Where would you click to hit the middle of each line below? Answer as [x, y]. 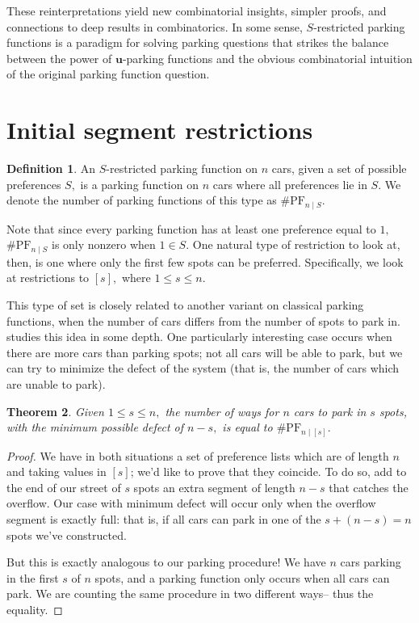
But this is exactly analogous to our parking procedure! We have [166, 562]
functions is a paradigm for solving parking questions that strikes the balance [198, 42]
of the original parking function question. [108, 74]
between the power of [59, 58]
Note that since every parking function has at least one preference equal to [191, 228]
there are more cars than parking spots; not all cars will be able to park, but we [205, 352]
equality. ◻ [35, 609]
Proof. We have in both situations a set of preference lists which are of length [198, 455]
